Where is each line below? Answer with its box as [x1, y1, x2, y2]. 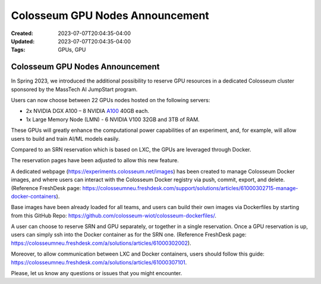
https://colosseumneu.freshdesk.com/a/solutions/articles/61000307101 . [11, 258, 187, 266]
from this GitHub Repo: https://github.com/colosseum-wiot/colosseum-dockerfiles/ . [11, 212, 216, 219]
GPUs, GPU [58, 46, 86, 53]
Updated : [11, 37, 35, 45]
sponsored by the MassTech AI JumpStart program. [11, 86, 138, 93]
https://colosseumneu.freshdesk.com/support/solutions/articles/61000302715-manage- [82, 184, 298, 191]
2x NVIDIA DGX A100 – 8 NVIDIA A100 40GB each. [26, 108, 150, 115]
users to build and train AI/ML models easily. [11, 135, 120, 142]
